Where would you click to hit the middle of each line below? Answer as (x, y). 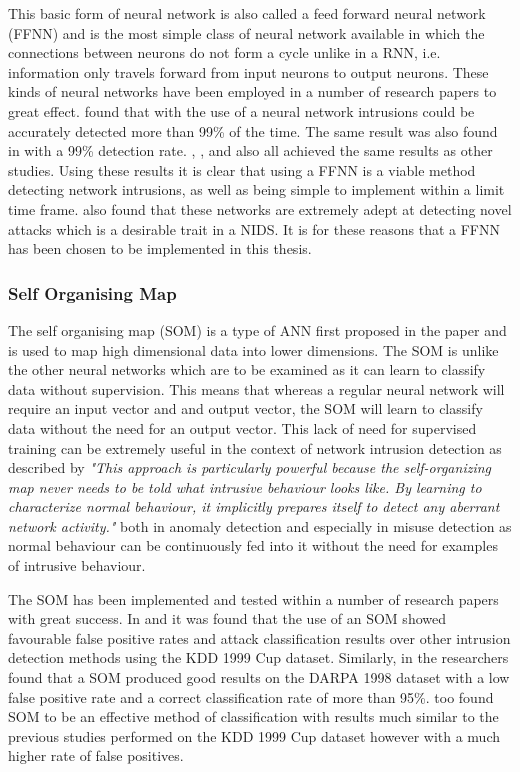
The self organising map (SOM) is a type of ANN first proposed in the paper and (257, 329)
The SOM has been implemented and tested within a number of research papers (253, 598)
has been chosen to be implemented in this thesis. (160, 248)
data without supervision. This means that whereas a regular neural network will (256, 388)
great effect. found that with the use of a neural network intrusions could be (241, 110)
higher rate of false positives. (96, 755)
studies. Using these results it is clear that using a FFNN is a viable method (242, 169)
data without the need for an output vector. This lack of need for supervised (242, 427)
